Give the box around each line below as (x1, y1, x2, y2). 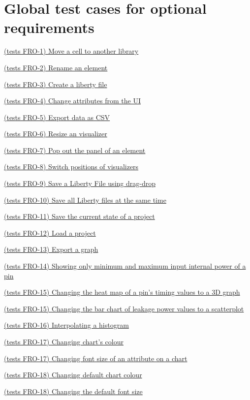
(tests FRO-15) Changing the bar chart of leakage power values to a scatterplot (4, 303, 244, 313)
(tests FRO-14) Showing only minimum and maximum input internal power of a (4, 261, 246, 271)
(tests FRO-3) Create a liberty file (4, 79, 107, 89)
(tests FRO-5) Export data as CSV (4, 112, 110, 122)
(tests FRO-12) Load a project (4, 227, 96, 238)
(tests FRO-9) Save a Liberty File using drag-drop (4, 178, 156, 188)
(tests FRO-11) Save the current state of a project (4, 211, 155, 221)
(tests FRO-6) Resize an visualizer (4, 128, 107, 139)
